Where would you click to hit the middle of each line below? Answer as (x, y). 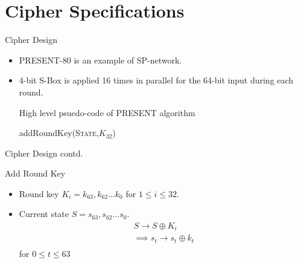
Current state (44, 214)
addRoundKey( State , (59, 133)
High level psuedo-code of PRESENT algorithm (107, 112)
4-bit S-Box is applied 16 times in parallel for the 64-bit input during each (156, 80)
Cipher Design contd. (44, 153)
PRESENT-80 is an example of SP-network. (100, 60)
